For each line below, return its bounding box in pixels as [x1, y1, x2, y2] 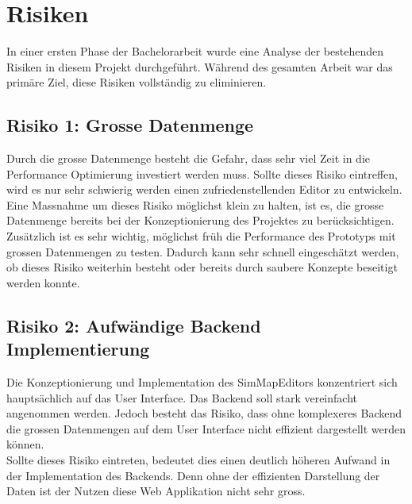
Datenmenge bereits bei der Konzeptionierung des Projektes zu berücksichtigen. [6, 212, 395, 229]
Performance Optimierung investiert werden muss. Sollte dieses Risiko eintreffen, [6, 165, 398, 182]
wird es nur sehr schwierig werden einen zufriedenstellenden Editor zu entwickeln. [6, 181, 402, 198]
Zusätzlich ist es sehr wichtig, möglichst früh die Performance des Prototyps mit [6, 228, 396, 244]
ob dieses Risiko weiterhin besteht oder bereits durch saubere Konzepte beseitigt [6, 259, 398, 275]
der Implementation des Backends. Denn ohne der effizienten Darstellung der [6, 467, 380, 483]
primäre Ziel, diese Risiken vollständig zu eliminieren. [6, 74, 267, 90]
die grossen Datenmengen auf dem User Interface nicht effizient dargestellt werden [6, 420, 406, 437]
